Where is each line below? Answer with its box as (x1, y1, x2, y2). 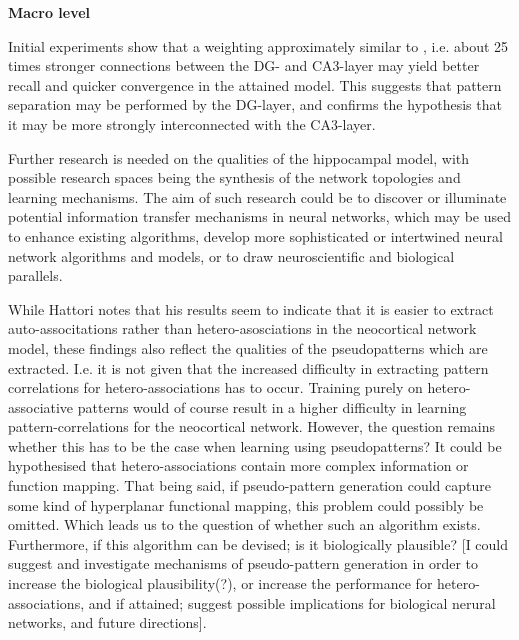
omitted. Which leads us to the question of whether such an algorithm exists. (8, 514, 481, 535)
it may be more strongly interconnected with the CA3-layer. (8, 113, 376, 134)
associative (8, 396, 74, 417)
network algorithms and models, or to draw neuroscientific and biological (8, 245, 455, 266)
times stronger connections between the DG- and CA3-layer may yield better (8, 55, 480, 76)
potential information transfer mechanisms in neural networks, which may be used (8, 206, 512, 227)
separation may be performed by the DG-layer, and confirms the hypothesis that (8, 94, 502, 115)
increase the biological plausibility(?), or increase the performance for (8, 573, 433, 594)
